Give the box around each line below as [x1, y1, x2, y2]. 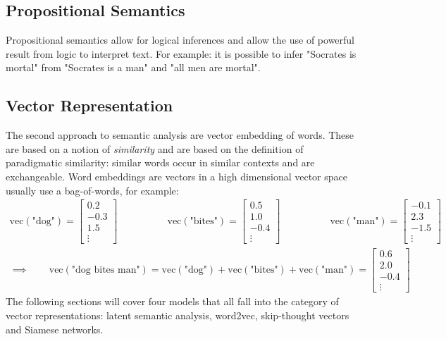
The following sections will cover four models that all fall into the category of [6, 294, 339, 309]
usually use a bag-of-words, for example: [6, 183, 179, 197]
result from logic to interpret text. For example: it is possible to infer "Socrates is [6, 46, 357, 61]
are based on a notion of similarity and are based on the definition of [6, 141, 304, 156]
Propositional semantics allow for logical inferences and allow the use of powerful [6, 32, 355, 47]
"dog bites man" [71, 265, 140, 276]
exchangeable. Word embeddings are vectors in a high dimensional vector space [6, 168, 347, 183]
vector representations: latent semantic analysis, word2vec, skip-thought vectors [6, 308, 349, 323]
